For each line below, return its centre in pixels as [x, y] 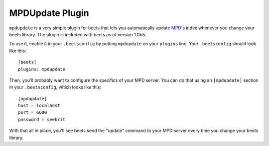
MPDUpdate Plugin [49, 13]
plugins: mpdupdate [42, 69]
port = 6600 [33, 112]
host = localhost [39, 106]
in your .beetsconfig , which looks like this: [55, 87]
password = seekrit [42, 119]
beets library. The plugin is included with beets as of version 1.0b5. [78, 34]
